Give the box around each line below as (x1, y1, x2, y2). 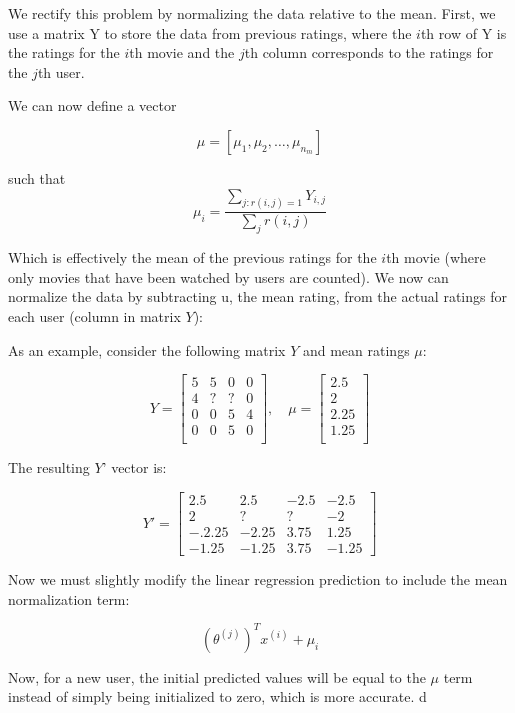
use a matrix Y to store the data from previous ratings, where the (8, 22, 412, 43)
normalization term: (8, 588, 130, 609)
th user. (37, 61, 85, 82)
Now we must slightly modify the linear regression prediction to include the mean (8, 569, 508, 590)
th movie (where (386, 247, 486, 268)
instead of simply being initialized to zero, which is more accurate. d (8, 686, 427, 707)
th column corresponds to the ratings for (244, 42, 494, 63)
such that (8, 167, 66, 188)
